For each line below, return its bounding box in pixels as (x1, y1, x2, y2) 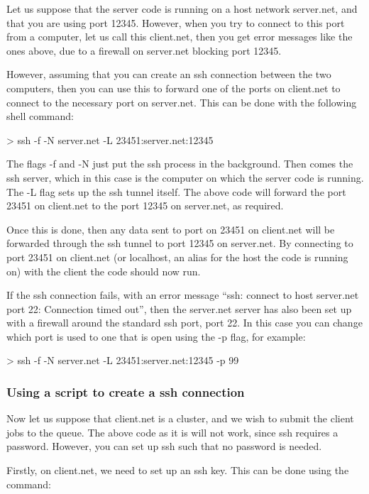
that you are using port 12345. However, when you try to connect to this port (6, 15, 345, 30)
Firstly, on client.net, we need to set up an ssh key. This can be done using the (6, 463, 349, 478)
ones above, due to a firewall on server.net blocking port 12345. (6, 43, 282, 57)
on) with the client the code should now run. (6, 263, 201, 278)
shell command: (6, 109, 74, 123)
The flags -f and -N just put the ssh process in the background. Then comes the (6, 156, 353, 171)
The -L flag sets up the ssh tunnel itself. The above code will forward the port (6, 184, 346, 199)
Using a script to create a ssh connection (6, 383, 245, 400)
